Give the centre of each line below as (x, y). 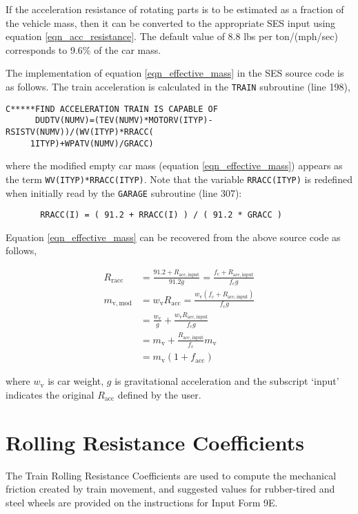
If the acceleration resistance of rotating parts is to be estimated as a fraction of (175, 9)
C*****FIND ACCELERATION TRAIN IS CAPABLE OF (112, 109)
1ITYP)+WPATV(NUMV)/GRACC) (92, 143)
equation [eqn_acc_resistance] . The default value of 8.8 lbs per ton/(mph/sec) (172, 36)
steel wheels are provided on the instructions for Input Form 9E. (142, 502)
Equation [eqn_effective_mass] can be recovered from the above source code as (173, 237)
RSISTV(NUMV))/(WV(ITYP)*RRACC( (80, 132)
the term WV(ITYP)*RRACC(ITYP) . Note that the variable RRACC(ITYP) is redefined (179, 179)
